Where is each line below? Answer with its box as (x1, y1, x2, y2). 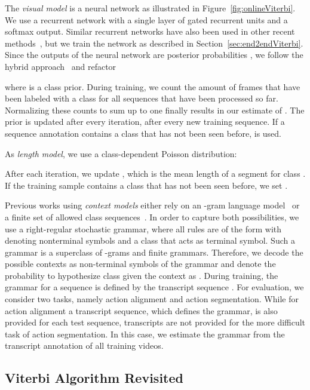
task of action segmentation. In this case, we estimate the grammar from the (5, 327, 285, 340)
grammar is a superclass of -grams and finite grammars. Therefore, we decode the (5, 245, 303, 258)
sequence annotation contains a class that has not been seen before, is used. (5, 127, 282, 139)
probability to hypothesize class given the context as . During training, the (5, 269, 278, 281)
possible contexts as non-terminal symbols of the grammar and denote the (5, 257, 276, 270)
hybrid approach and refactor (5, 60, 116, 72)
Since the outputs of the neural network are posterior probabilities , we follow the (5, 48, 303, 61)
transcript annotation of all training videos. (5, 339, 164, 352)
